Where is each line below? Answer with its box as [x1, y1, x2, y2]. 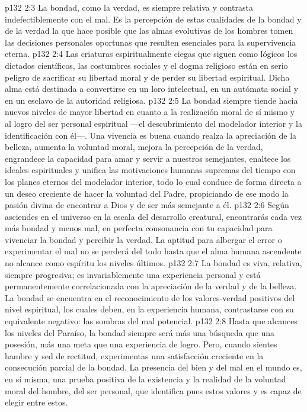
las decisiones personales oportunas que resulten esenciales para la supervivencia [5, 36, 296, 48]
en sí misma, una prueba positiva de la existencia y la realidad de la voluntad [5, 373, 286, 385]
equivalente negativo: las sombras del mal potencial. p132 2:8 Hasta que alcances [5, 315, 298, 327]
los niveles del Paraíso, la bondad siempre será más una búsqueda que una [5, 326, 275, 338]
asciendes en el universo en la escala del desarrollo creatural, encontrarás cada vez [5, 210, 302, 222]
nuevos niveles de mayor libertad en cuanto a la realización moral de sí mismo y [5, 106, 295, 118]
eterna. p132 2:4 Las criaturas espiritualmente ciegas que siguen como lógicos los [5, 47, 298, 60]
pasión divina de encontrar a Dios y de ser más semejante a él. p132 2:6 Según [5, 199, 289, 211]
